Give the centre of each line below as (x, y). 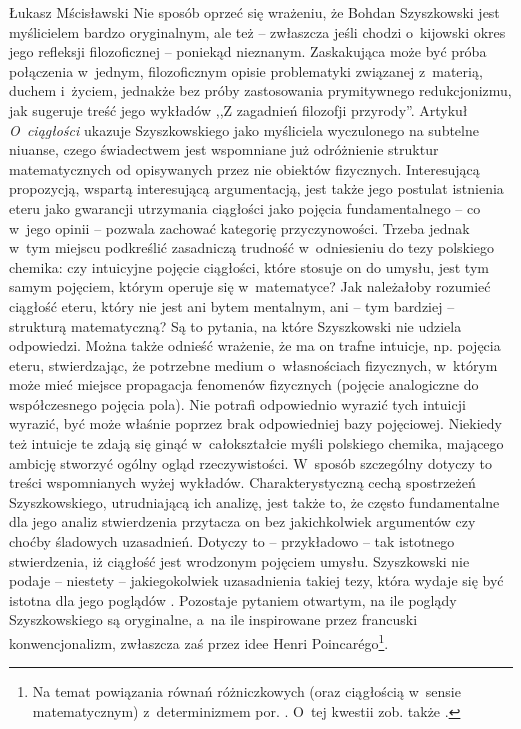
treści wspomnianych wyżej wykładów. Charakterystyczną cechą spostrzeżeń (242, 482)
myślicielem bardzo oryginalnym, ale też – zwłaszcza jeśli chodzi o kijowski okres (257, 31)
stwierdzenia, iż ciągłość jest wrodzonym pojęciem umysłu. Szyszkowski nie (239, 560)
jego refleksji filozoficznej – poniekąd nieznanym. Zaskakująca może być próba (248, 51)
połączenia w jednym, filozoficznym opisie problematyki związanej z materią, (246, 70)
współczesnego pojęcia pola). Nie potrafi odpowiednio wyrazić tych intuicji (237, 403)
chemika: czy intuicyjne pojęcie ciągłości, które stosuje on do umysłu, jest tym (249, 266)
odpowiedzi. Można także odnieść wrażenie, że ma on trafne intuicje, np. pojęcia (255, 345)
